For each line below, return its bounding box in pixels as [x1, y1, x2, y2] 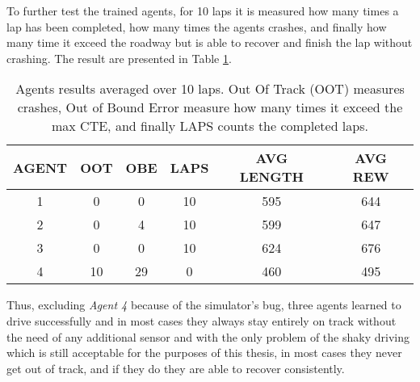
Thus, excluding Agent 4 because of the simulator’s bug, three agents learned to [6, 296, 401, 313]
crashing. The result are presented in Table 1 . [6, 49, 232, 66]
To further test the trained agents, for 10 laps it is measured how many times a [6, 2, 399, 19]
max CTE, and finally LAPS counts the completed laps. [52, 116, 368, 136]
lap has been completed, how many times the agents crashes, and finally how [6, 18, 387, 35]
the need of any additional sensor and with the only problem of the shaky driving [6, 328, 409, 345]
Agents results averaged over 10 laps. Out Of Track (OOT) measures [15, 79, 405, 99]
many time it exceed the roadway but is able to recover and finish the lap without [6, 34, 413, 51]
